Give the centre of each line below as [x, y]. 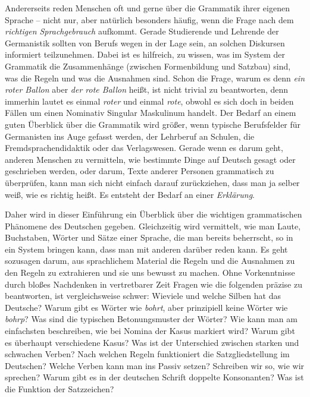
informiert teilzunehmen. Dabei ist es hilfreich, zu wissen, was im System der [145, 54]
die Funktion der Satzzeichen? [60, 389]
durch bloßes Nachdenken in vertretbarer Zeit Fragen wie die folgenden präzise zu [154, 284]
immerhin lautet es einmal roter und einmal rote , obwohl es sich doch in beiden [149, 101]
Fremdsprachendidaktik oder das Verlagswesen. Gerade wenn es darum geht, [144, 148]
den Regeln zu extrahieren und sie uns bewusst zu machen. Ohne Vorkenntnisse [150, 272]
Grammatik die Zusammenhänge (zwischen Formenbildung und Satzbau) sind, [148, 66]
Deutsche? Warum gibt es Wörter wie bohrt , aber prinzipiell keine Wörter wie [146, 307]
